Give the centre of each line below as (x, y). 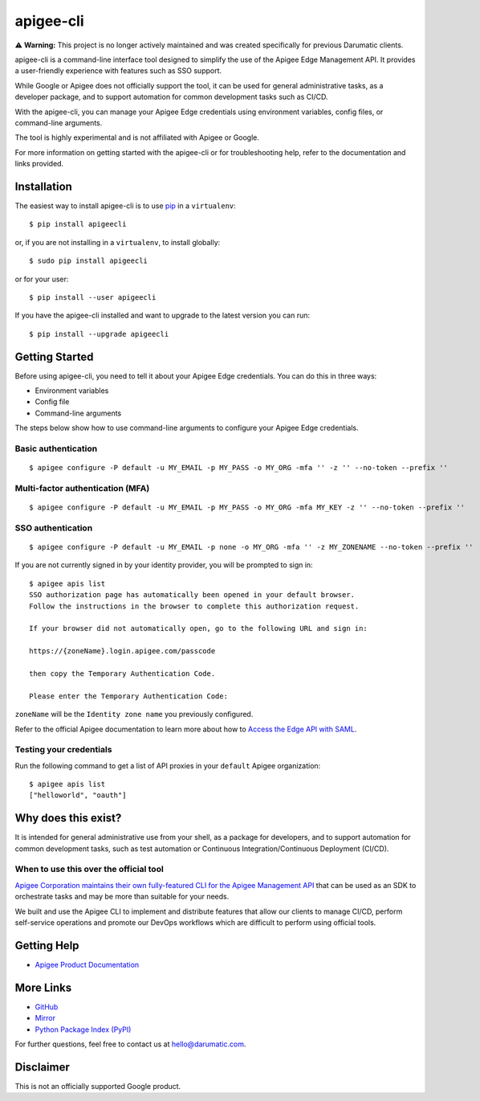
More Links (43, 987)
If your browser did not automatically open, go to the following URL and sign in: (199, 628)
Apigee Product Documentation (87, 964)
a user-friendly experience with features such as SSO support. (118, 71)
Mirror (45, 1018)
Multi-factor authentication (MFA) (82, 488)
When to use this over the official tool (89, 870)
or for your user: (42, 279)
